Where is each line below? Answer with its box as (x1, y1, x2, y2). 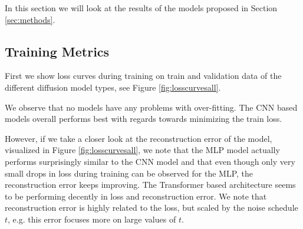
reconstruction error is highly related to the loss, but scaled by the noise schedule (5, 201, 298, 214)
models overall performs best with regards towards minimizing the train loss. (5, 112, 282, 125)
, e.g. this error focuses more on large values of (8, 213, 176, 225)
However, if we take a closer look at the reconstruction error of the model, (5, 132, 272, 144)
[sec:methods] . (5, 13, 55, 25)
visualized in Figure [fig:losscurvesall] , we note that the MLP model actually (5, 144, 280, 156)
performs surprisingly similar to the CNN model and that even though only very (5, 155, 295, 167)
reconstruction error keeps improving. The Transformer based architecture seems (5, 178, 296, 191)
